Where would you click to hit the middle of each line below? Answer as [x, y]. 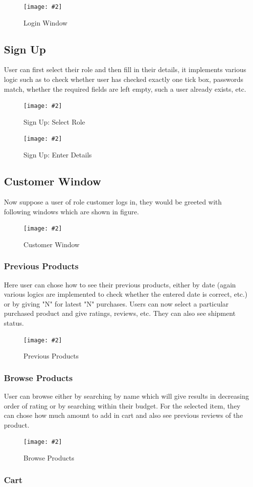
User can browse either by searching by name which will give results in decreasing [126, 396]
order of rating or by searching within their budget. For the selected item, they [122, 405]
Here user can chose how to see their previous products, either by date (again [120, 284]
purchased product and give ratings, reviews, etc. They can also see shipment [120, 313]
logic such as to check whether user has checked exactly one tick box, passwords [124, 79]
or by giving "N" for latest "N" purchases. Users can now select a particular [116, 303]
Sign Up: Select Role [54, 121]
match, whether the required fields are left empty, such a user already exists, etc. [125, 89]
